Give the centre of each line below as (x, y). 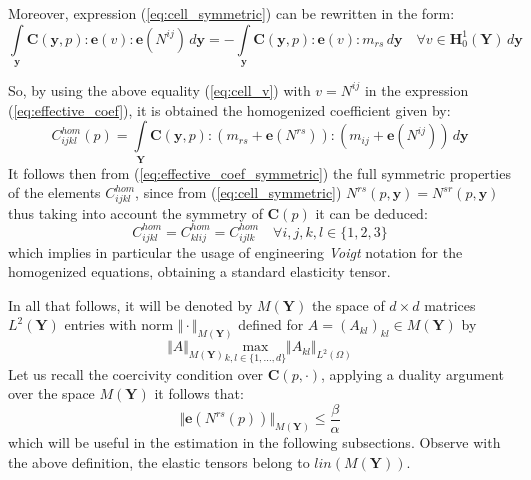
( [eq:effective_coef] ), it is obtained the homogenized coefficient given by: (229, 109)
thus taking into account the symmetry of (135, 212)
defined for (271, 324)
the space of (348, 304)
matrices (450, 304)
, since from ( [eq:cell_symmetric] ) (238, 192)
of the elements (54, 192)
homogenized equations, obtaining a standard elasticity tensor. (199, 271)
